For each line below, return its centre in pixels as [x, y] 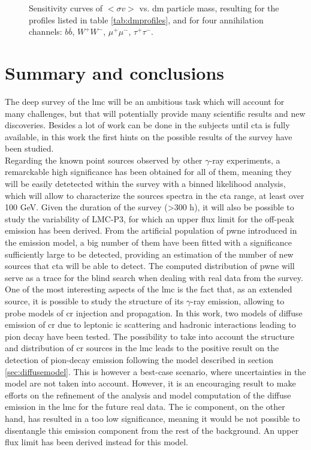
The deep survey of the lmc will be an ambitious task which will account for [145, 101]
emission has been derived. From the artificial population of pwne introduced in [151, 230]
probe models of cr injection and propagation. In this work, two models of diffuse [154, 312]
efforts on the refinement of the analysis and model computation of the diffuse [148, 395]
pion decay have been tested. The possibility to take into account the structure [150, 336]
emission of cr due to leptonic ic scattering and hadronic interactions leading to [150, 324]
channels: [46, 31]
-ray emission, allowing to [238, 301]
